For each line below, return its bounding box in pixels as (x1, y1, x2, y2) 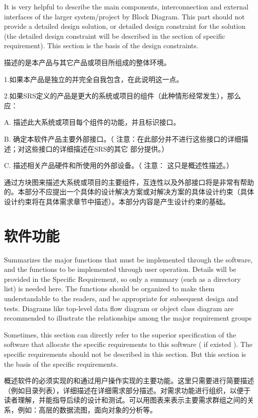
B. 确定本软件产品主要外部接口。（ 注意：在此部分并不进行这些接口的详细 (4, 133, 242, 144)
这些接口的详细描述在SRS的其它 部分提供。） (24, 143, 169, 154)
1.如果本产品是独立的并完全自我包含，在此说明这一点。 (4, 74, 183, 84)
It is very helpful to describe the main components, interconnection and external (4, 1, 249, 11)
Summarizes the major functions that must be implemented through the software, (4, 254, 253, 264)
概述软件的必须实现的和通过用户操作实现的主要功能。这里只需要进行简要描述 (4, 375, 254, 386)
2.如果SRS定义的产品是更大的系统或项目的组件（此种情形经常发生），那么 (4, 90, 241, 101)
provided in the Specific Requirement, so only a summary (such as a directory (4, 273, 241, 284)
